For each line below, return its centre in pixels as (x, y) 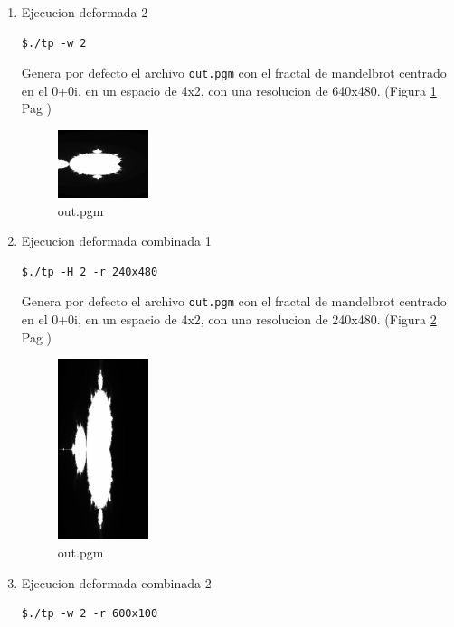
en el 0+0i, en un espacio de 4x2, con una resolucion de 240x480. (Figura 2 (229, 319)
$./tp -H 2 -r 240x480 (90, 271)
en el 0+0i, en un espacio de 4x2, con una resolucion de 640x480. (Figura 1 (229, 90)
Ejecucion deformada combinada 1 (116, 241)
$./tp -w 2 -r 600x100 (90, 614)
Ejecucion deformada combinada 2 (116, 582)
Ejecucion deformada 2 (85, 12)
